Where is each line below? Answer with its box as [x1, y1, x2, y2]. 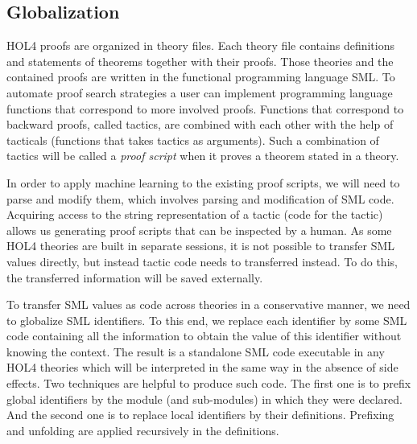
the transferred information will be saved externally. [6, 269, 263, 286]
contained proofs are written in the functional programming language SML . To [6, 68, 395, 85]
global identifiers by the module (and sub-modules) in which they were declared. [6, 390, 403, 407]
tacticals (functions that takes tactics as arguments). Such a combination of [6, 131, 379, 148]
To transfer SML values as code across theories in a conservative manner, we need [6, 296, 411, 313]
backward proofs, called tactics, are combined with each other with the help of [6, 116, 394, 133]
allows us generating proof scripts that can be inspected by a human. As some [6, 221, 392, 238]
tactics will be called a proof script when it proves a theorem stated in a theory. [6, 147, 399, 164]
